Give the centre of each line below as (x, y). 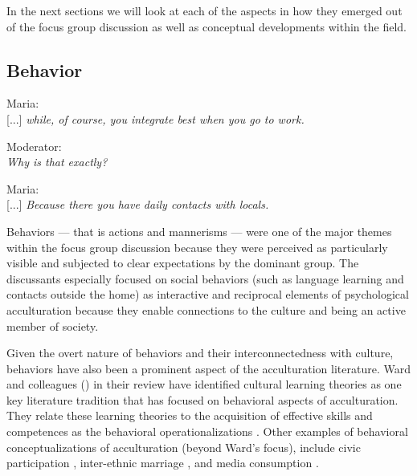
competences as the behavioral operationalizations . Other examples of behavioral (207, 431)
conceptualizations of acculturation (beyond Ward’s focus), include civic (184, 447)
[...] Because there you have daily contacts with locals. (138, 204)
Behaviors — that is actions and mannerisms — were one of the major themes (199, 231)
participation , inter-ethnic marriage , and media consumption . (163, 463)
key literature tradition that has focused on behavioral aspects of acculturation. (202, 399)
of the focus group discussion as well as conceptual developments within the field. (206, 26)
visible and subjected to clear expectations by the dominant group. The (183, 263)
